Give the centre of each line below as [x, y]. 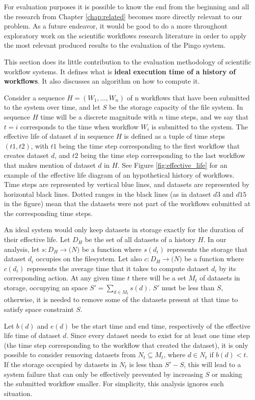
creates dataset [27, 155]
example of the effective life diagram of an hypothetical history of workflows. [119, 174]
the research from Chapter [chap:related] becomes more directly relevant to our [123, 16]
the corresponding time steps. [48, 213]
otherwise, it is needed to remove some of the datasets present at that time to [121, 299]
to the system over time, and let [52, 107]
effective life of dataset [38, 136]
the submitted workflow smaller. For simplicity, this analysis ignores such [114, 384]
